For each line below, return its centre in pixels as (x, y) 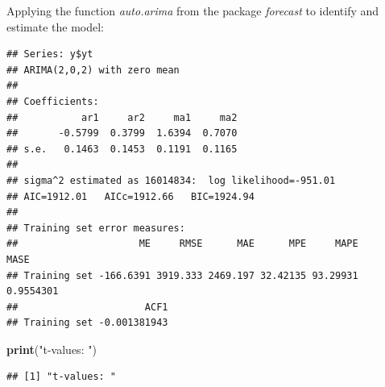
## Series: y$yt (50, 54)
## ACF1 (87, 307)
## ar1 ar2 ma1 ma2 (122, 117)
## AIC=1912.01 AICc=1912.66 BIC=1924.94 (130, 196)
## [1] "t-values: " (62, 377)
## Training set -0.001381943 (87, 323)
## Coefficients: (53, 101)
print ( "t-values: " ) (52, 349)
